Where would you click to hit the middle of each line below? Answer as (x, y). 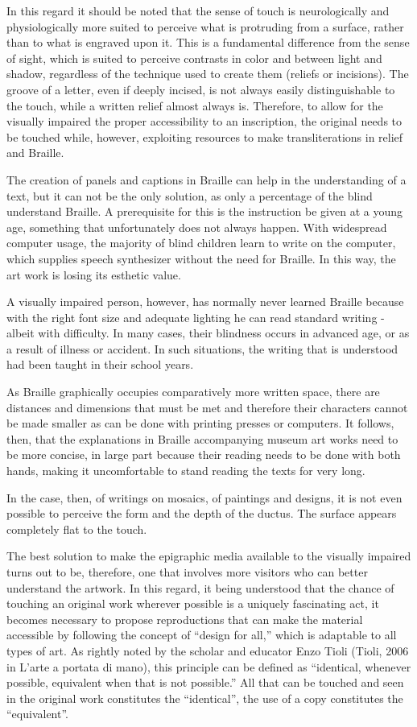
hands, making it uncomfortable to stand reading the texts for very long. (186, 471)
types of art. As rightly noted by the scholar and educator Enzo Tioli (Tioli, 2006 (208, 650)
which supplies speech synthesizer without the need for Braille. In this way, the (201, 258)
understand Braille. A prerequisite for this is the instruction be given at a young (205, 211)
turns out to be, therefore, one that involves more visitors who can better (187, 572)
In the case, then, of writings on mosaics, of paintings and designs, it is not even (204, 497)
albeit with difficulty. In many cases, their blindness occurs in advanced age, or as (208, 333)
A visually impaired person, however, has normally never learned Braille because (205, 302)
